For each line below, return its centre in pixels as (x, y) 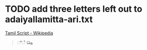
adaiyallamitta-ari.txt (49, 19)
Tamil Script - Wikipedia (29, 33)
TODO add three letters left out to (74, 9)
